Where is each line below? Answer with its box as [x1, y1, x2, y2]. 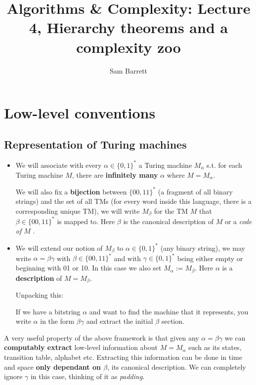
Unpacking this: [15, 289, 63, 300]
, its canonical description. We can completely [107, 361, 246, 372]
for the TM [154, 205, 188, 216]
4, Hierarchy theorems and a [29, 17, 228, 38]
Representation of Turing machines [4, 136, 187, 152]
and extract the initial [86, 316, 153, 326]
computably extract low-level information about [4, 342, 158, 352]
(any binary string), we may [160, 242, 245, 253]
